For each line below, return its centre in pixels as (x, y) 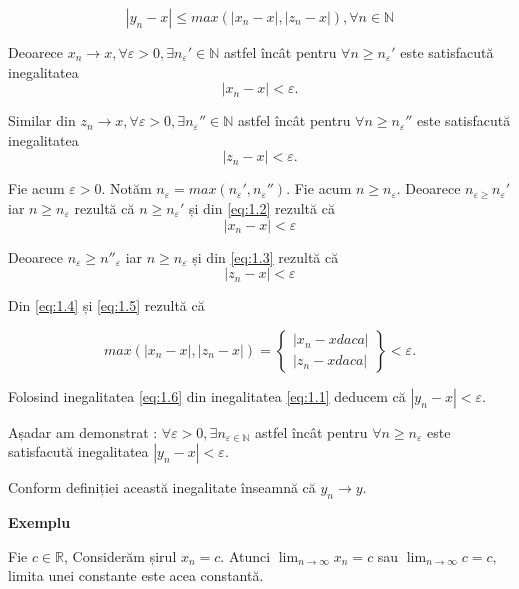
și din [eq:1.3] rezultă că (265, 256)
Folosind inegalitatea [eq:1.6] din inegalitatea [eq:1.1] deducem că (207, 395)
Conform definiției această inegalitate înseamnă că (162, 487)
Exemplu (39, 522)
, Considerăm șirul (120, 555)
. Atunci (245, 555)
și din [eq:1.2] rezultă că (261, 207)
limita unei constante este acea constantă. (136, 575)
